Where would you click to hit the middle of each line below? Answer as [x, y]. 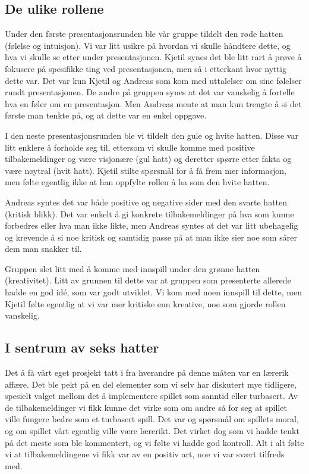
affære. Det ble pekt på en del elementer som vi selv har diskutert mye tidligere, [151, 384]
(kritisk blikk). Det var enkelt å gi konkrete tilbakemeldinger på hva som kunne [149, 213]
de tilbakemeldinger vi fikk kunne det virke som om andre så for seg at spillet [146, 407]
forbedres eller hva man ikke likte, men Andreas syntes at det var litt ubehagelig [152, 225]
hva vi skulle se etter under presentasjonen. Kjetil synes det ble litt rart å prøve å [153, 57]
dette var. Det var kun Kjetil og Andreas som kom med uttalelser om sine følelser [153, 80]
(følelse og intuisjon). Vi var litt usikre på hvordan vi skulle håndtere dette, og [148, 45]
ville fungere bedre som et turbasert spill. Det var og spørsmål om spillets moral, [152, 419]
